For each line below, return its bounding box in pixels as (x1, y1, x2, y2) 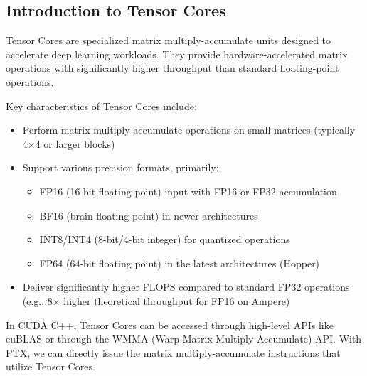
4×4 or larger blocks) (22, 136, 115, 151)
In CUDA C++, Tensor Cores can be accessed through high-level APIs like (6, 317, 334, 332)
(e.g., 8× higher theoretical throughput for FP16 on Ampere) (22, 293, 290, 308)
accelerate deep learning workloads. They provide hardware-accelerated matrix (6, 46, 348, 61)
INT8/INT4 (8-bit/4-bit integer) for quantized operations (39, 232, 290, 247)
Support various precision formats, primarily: (22, 160, 219, 175)
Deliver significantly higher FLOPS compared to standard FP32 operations (22, 279, 350, 294)
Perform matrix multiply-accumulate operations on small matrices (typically (22, 122, 356, 137)
